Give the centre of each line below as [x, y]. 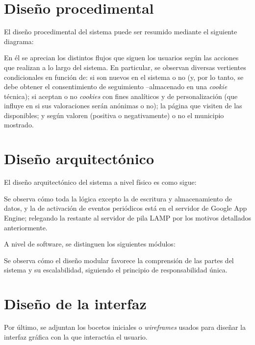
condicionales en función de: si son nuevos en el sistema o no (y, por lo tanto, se [124, 77]
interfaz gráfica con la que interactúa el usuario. [76, 336]
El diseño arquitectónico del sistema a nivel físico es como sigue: [100, 182]
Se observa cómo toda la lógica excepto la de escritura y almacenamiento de [118, 198]
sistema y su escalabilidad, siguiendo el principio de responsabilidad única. [116, 270]
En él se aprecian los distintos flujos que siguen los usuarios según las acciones [121, 58]
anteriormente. [26, 227]
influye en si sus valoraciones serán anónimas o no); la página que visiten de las [123, 106]
